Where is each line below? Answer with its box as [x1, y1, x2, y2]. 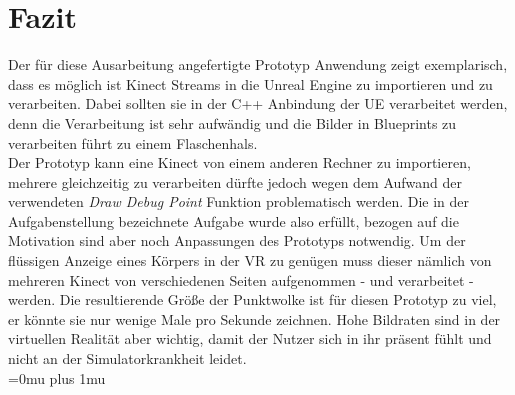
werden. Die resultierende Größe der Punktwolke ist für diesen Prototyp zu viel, [8, 289, 497, 310]
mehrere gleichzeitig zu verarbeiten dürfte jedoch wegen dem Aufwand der [8, 171, 463, 192]
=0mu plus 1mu [8, 367, 106, 388]
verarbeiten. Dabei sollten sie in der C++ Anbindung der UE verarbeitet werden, [8, 93, 508, 114]
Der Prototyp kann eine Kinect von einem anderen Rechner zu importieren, [8, 152, 471, 173]
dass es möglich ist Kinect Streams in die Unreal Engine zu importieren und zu [8, 73, 493, 94]
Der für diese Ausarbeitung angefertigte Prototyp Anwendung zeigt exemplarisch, [8, 54, 508, 75]
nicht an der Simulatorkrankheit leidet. [8, 348, 247, 369]
